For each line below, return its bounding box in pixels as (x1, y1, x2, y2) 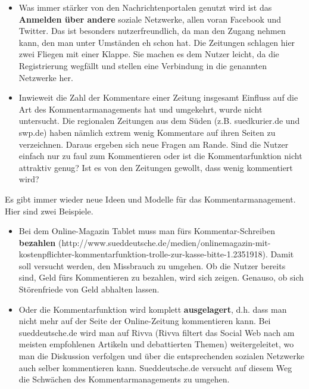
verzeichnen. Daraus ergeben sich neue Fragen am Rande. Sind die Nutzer (18, 138, 289, 150)
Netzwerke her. (18, 71, 73, 83)
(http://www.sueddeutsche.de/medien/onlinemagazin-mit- (58, 236, 271, 248)
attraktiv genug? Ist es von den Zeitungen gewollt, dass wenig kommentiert (18, 161, 293, 173)
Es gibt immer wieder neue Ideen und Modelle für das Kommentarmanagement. (5, 192, 296, 205)
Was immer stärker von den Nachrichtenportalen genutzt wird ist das (18, 1, 272, 13)
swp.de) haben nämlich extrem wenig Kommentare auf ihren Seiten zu (18, 126, 276, 138)
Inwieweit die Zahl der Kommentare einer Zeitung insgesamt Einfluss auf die (18, 91, 298, 104)
